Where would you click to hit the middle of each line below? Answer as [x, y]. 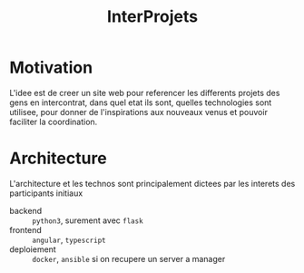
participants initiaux [46, 193]
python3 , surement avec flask [88, 220]
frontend [26, 229]
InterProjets [152, 17]
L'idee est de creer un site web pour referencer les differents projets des [145, 93]
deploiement [33, 249]
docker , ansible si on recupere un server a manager [129, 258]
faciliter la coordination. [54, 122]
